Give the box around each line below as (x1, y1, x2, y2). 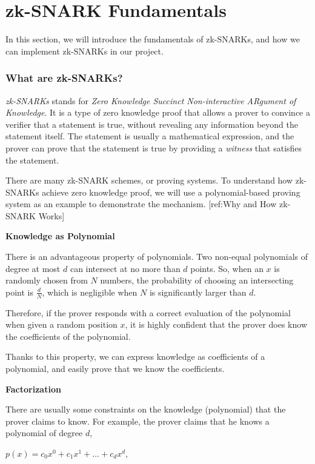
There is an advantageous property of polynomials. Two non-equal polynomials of (5, 250, 308, 263)
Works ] (38, 209, 65, 222)
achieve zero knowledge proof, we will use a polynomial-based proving (42, 185, 300, 198)
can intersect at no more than (70, 262, 181, 274)
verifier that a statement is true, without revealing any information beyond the (5, 118, 298, 130)
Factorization (5, 382, 61, 395)
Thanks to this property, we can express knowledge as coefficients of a (5, 350, 265, 363)
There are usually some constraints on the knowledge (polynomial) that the (5, 403, 286, 416)
